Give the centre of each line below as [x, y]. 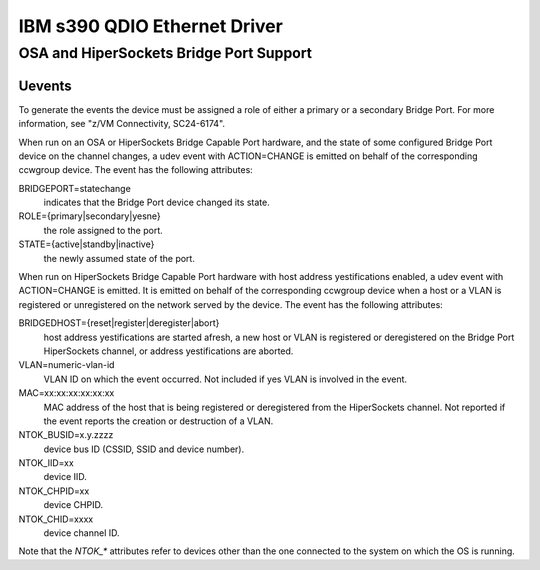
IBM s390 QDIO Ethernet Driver [151, 26]
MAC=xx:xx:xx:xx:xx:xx [66, 393]
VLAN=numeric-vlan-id [66, 365]
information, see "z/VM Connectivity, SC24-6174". [121, 124]
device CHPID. [73, 505]
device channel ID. [81, 533]
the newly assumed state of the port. [119, 258]
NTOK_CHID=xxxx [56, 519]
